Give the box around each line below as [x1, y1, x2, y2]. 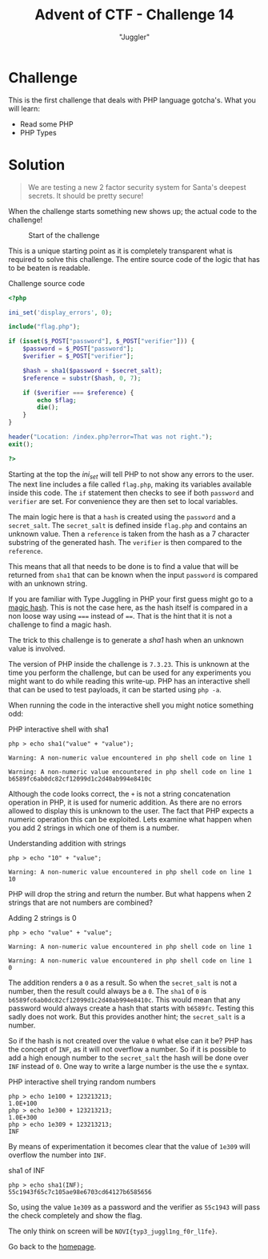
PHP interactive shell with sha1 [8, 724, 110, 734]
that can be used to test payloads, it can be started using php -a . [8, 685, 222, 695]
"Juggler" [118, 32, 150, 42]
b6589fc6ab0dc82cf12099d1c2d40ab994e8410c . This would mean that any [8, 995, 241, 1005]
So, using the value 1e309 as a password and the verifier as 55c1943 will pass [8, 1202, 261, 1212]
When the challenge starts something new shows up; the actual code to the [8, 206, 258, 216]
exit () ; [8, 440, 34, 448]
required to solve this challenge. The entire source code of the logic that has [8, 254, 260, 264]
